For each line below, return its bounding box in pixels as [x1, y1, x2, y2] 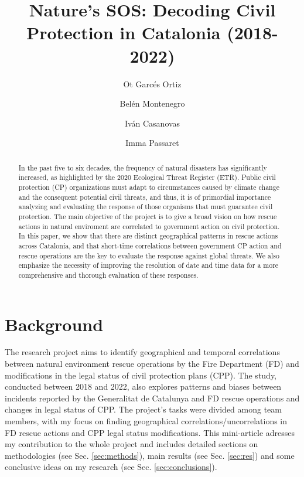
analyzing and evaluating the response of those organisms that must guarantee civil [18, 202, 273, 212]
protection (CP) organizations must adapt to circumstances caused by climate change [18, 182, 279, 192]
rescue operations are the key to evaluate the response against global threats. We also [18, 250, 279, 260]
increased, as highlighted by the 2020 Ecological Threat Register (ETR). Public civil [18, 172, 276, 182]
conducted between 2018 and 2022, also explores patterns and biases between [5, 380, 282, 393]
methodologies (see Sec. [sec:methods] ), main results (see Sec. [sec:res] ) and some [5, 449, 295, 461]
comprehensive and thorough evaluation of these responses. [18, 270, 199, 280]
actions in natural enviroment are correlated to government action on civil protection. [18, 221, 280, 231]
